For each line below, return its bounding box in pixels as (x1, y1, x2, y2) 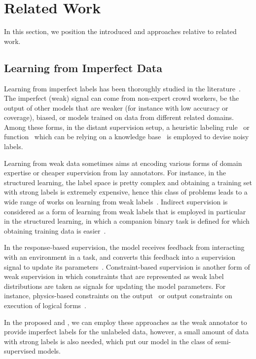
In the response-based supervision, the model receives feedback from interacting (4, 242, 245, 252)
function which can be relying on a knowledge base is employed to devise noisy (4, 131, 249, 142)
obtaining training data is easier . (4, 225, 106, 236)
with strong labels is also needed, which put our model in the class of (4, 336, 213, 346)
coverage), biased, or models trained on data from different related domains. (4, 112, 234, 122)
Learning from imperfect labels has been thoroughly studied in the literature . (4, 83, 241, 93)
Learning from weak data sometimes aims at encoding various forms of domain (4, 158, 242, 168)
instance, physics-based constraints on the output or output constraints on (4, 290, 232, 301)
